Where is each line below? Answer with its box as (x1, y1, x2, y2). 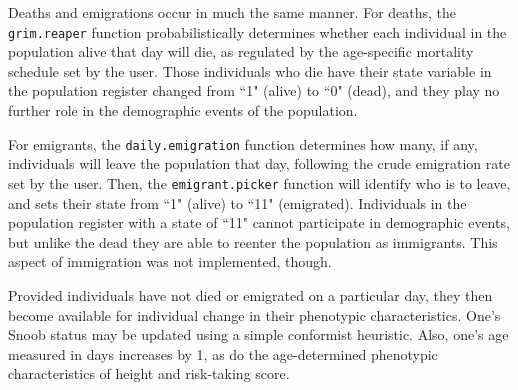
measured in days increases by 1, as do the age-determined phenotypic (8, 343, 438, 364)
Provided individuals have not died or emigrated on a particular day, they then (8, 284, 493, 305)
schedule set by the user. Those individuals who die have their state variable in (8, 60, 492, 81)
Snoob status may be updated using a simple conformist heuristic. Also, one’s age (8, 324, 509, 345)
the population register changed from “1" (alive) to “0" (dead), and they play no (8, 80, 500, 101)
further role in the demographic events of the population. (8, 100, 358, 121)
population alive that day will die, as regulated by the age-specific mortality (8, 41, 474, 62)
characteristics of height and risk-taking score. (8, 363, 290, 384)
